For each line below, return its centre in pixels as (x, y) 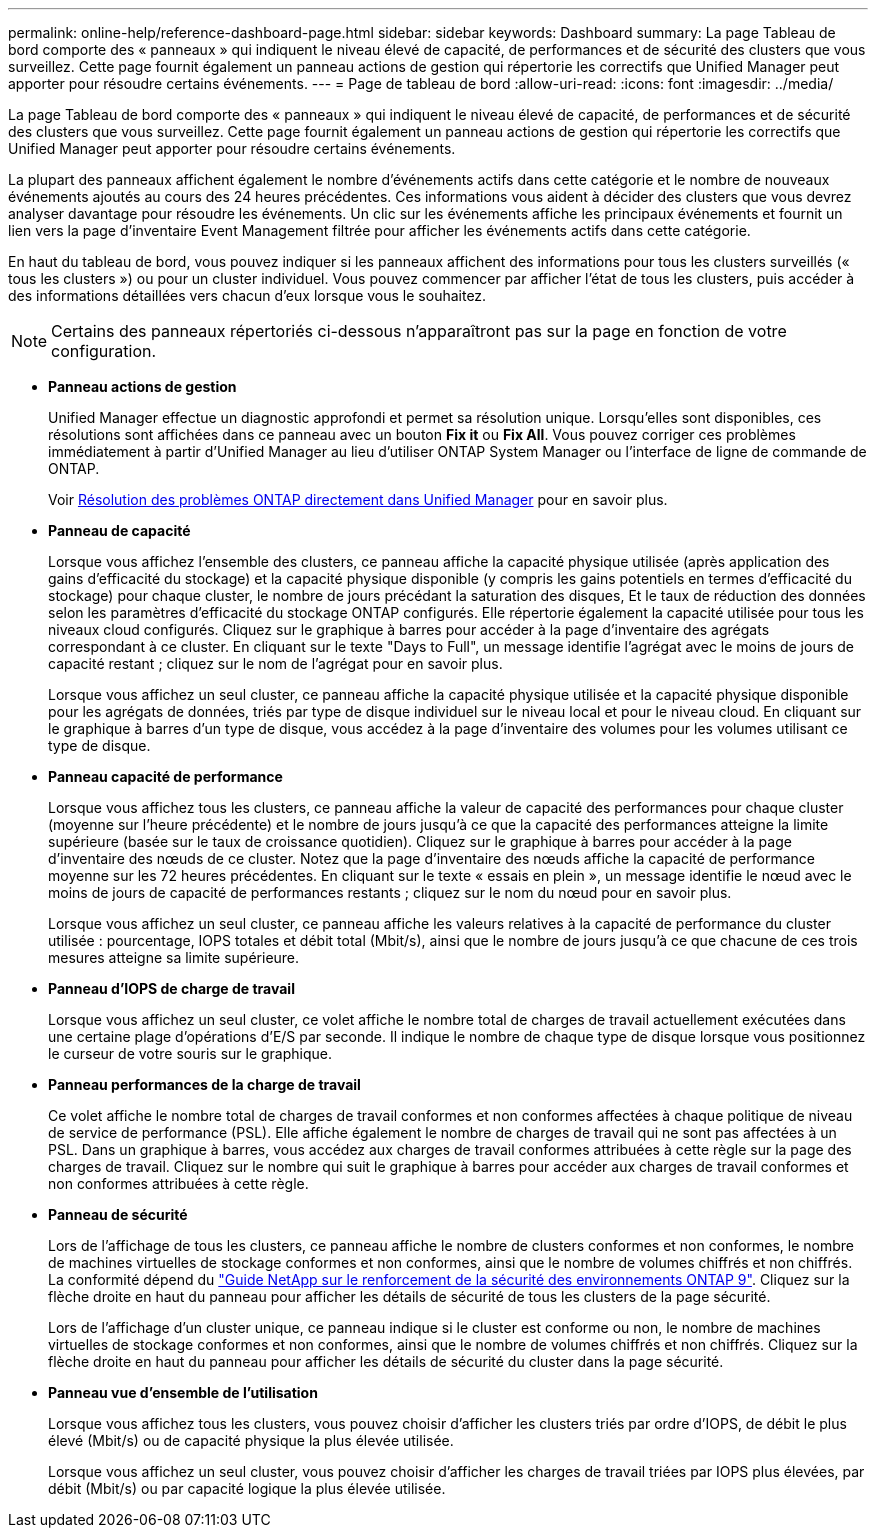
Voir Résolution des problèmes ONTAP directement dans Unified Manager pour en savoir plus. (358, 499)
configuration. (104, 351)
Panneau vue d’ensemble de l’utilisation (183, 1392)
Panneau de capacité (119, 530)
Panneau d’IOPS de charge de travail (171, 988)
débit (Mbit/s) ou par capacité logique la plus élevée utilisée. (247, 1488)
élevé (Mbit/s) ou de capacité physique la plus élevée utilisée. (251, 1440)
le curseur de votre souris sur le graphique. (190, 1053)
